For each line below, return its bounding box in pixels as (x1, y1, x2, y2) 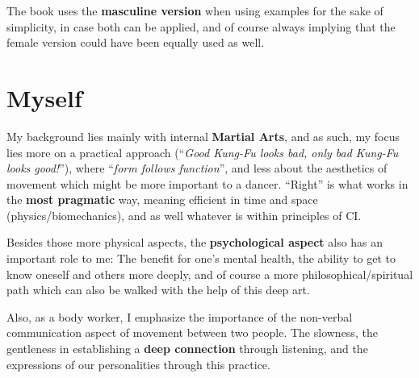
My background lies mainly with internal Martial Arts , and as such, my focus (6, 127, 400, 144)
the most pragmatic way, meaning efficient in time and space (6, 191, 318, 208)
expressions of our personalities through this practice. (6, 355, 270, 372)
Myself (6, 81, 82, 114)
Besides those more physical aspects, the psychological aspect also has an (6, 234, 383, 251)
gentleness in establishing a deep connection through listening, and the (6, 340, 368, 357)
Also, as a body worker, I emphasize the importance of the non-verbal (6, 308, 353, 325)
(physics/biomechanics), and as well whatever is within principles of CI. (6, 206, 362, 223)
